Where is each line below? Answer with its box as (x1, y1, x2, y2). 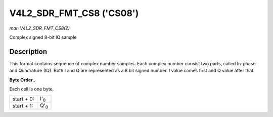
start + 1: (12, 102, 33, 109)
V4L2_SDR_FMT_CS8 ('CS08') (9, 8, 139, 19)
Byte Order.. (9, 77, 36, 83)
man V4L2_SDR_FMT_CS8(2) (9, 25, 70, 31)
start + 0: (12, 95, 35, 102)
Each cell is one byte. (9, 86, 54, 92)
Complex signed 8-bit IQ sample (9, 34, 77, 40)
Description (9, 47, 48, 56)
